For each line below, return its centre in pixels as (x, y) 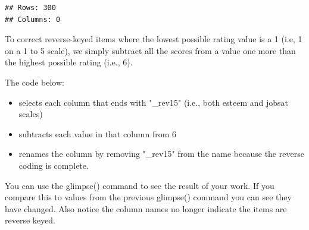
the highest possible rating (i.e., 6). (69, 62)
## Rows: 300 (30, 8)
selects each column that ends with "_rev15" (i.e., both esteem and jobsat (154, 102)
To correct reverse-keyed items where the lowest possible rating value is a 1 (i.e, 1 (154, 39)
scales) (31, 114)
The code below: (35, 82)
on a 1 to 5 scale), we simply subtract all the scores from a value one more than (150, 50)
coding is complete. (54, 165)
